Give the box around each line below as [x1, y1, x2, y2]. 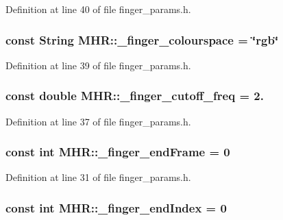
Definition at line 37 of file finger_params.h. [5, 114, 191, 128]
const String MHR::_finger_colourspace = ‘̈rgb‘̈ [5, 31, 279, 48]
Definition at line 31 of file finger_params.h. [5, 170, 191, 184]
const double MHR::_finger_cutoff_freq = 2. [5, 87, 264, 104]
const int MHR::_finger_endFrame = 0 [5, 143, 230, 160]
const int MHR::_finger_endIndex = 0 [5, 199, 227, 216]
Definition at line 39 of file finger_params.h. [5, 58, 191, 72]
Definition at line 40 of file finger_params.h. [5, 2, 191, 16]
